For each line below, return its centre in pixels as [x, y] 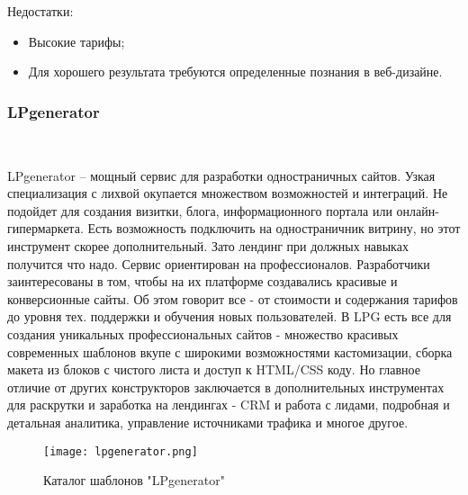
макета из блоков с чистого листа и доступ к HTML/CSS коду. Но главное [214, 369]
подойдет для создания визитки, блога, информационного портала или [200, 210]
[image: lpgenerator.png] [121, 451]
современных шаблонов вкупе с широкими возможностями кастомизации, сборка [230, 351]
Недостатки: [40, 11]
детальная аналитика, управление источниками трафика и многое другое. [208, 422]
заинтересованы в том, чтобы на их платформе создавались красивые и [202, 281]
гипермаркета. [45, 228]
